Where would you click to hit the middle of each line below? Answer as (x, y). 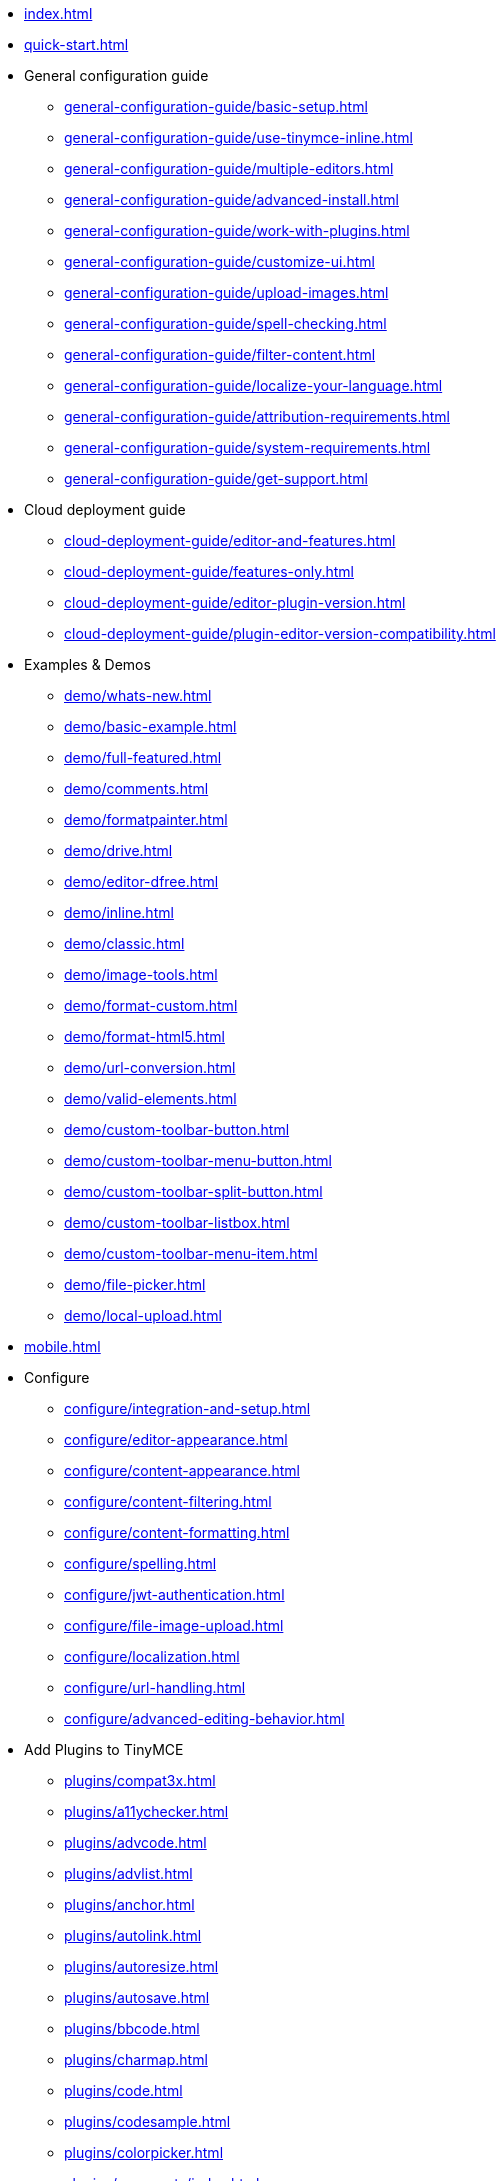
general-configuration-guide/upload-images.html (226, 292)
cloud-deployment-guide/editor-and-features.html (230, 540)
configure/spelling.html (140, 1563)
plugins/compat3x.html (140, 1780)
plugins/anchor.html (129, 1904)
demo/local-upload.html (143, 1315)
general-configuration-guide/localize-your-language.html (253, 385)
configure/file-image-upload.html (174, 1625)
